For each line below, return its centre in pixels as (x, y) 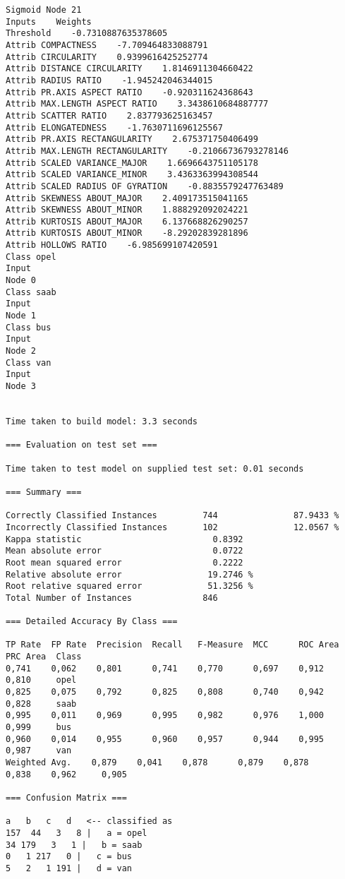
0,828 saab (41, 704)
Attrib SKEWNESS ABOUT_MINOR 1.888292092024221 (127, 210)
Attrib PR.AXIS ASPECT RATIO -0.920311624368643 (129, 92)
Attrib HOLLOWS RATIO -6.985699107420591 (112, 245)
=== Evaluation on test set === (81, 445)
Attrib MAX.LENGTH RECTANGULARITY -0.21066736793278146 (147, 151)
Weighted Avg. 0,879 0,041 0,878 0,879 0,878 (157, 763)
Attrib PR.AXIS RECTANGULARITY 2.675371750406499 (132, 139)
